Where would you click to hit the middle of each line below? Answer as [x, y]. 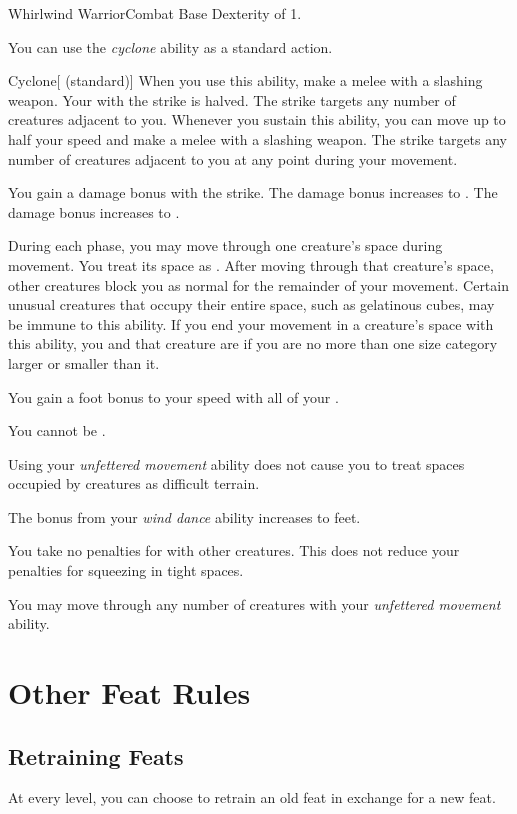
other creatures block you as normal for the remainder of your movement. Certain [258, 284]
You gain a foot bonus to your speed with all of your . [173, 396]
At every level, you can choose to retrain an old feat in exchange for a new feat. [252, 797]
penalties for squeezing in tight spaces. [126, 570]
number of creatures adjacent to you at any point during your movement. [233, 158]
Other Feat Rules [129, 692]
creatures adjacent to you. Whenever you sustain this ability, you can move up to [257, 119]
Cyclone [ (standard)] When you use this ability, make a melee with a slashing [245, 80]
